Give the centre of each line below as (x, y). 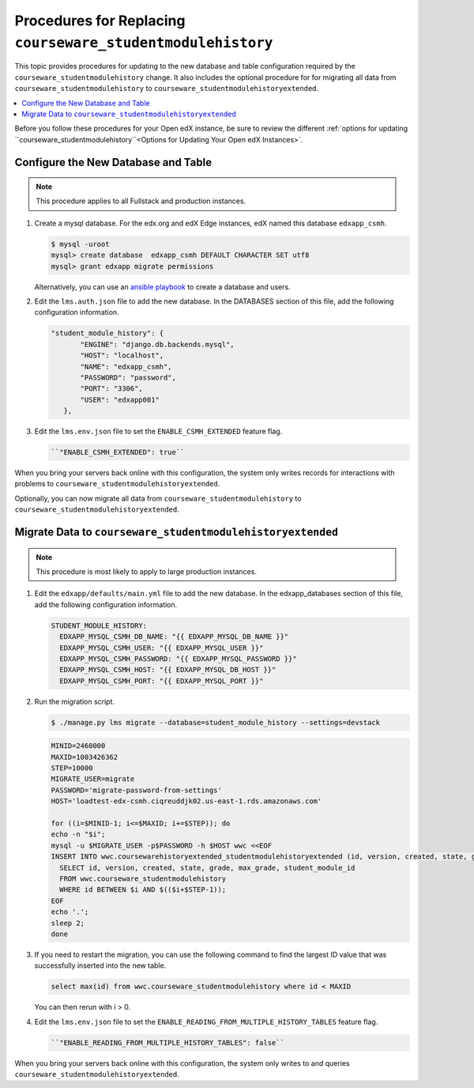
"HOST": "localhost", (122, 355)
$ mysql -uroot (80, 244)
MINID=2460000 (78, 746)
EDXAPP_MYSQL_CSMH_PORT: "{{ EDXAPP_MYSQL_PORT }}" (162, 681)
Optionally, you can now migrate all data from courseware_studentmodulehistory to (158, 498)
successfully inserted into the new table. (100, 965)
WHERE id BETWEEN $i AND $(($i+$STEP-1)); (143, 890)
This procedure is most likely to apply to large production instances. (146, 572)
